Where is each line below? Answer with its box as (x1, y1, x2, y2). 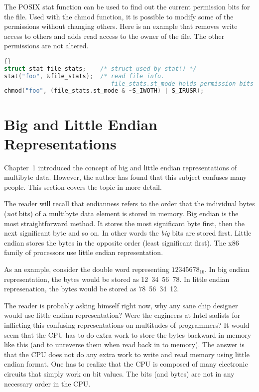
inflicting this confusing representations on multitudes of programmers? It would (4, 319, 250, 330)
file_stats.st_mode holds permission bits (111, 80, 254, 87)
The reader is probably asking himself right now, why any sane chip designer (4, 300, 238, 310)
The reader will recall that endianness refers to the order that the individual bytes (4, 198, 255, 209)
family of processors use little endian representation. (4, 247, 163, 258)
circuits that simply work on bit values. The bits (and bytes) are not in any (4, 368, 235, 379)
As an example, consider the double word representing (4, 264, 169, 274)
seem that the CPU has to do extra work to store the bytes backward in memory (4, 329, 252, 340)
